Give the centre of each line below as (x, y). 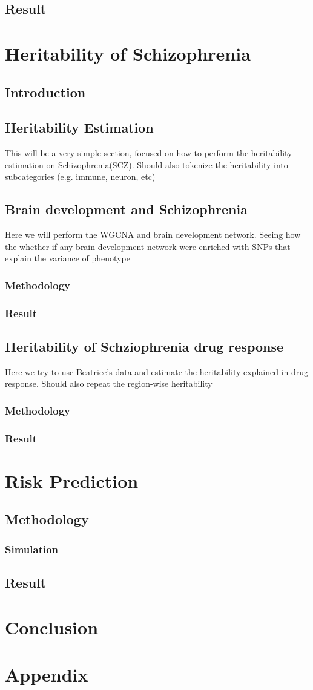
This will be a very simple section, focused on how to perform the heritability (149, 153)
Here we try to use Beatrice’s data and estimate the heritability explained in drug (157, 371)
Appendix (47, 675)
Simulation (32, 549)
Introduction (45, 92)
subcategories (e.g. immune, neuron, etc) (80, 176)
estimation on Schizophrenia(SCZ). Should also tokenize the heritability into (147, 164)
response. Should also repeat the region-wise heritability (109, 383)
